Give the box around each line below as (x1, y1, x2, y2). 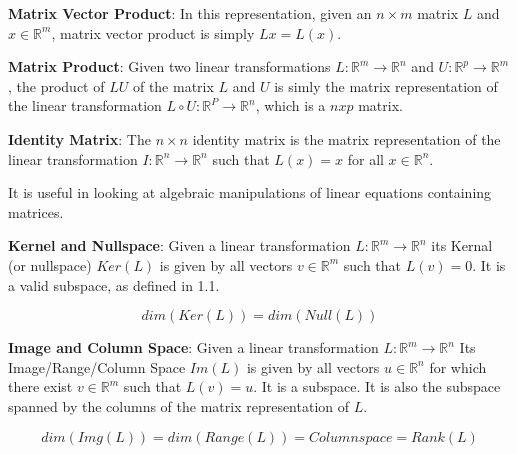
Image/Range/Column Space (8, 356, 186, 377)
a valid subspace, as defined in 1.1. (8, 274, 220, 295)
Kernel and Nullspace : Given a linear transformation (8, 235, 351, 256)
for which (429, 356, 487, 377)
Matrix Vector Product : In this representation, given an (8, 3, 372, 23)
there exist (8, 376, 73, 397)
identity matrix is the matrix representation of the (192, 128, 501, 149)
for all (347, 148, 384, 169)
